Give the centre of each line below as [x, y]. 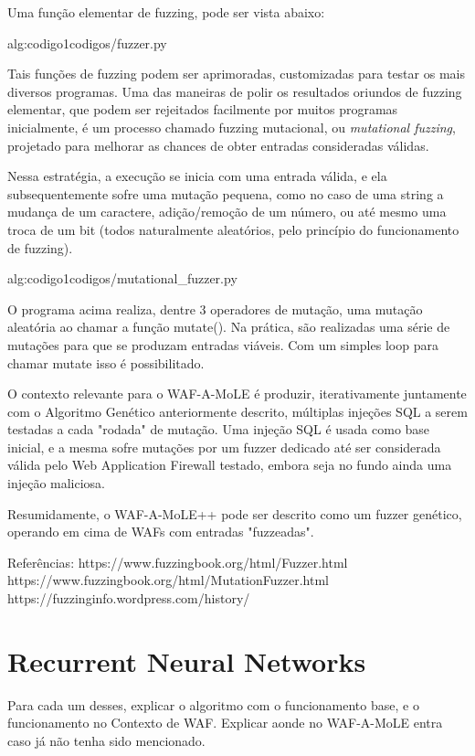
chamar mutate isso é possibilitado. [106, 362]
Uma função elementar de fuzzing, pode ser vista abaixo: [166, 12]
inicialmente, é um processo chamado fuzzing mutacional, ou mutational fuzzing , [232, 127]
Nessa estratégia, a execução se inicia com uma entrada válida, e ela [197, 176]
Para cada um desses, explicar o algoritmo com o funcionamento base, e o [213, 704]
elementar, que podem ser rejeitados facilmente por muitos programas [203, 109]
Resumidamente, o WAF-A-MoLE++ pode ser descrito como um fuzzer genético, [235, 513]
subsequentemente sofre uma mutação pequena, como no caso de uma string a [226, 193]
